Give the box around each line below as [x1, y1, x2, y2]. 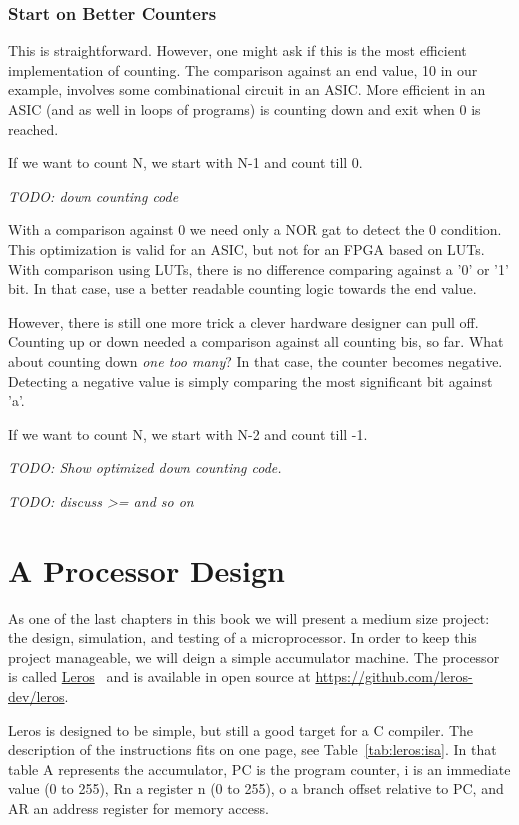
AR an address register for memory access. [8, 797, 269, 818]
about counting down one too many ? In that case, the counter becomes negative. [8, 350, 503, 371]
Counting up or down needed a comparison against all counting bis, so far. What [8, 331, 504, 352]
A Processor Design [8, 549, 286, 590]
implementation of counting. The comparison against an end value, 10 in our [8, 59, 478, 80]
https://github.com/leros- [315, 666, 473, 687]
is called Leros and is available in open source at [8, 666, 311, 687]
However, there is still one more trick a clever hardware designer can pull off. [8, 311, 479, 332]
